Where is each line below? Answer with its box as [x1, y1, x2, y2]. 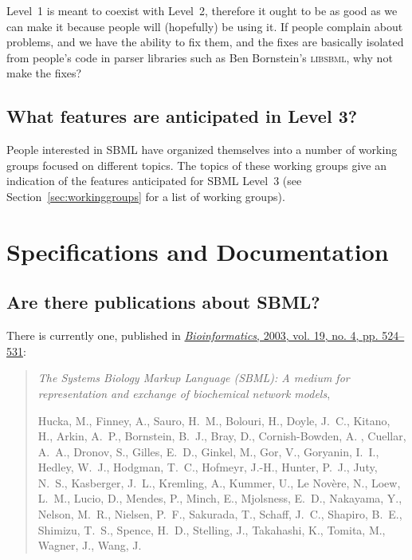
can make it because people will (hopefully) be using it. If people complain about [6, 18, 403, 34]
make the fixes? [6, 65, 82, 81]
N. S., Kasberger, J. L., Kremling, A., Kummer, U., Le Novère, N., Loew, [37, 474, 401, 491]
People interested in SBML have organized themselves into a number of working [6, 141, 398, 158]
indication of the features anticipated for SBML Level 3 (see [6, 172, 302, 189]
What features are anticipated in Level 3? [6, 104, 358, 128]
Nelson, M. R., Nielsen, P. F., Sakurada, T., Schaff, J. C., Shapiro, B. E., [37, 506, 402, 523]
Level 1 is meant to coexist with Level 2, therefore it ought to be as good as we [6, 2, 398, 18]
